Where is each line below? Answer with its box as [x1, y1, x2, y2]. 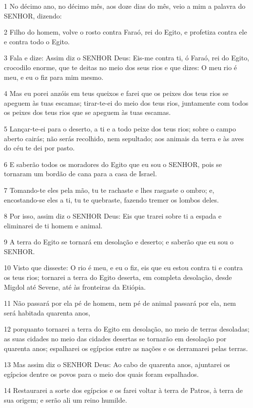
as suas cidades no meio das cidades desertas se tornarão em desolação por [4, 334, 227, 344]
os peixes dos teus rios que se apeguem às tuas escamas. [4, 107, 171, 117]
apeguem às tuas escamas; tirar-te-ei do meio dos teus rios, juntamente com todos [4, 97, 249, 108]
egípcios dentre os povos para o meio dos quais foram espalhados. [4, 369, 199, 379]
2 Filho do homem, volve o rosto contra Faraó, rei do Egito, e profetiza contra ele [4, 27, 247, 37]
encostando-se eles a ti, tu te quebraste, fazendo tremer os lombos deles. [4, 194, 219, 204]
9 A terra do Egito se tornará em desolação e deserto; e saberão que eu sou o [4, 237, 234, 247]
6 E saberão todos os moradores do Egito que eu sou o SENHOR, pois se [4, 159, 222, 169]
